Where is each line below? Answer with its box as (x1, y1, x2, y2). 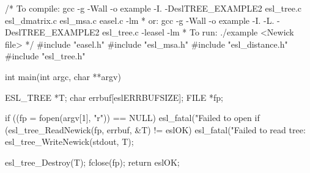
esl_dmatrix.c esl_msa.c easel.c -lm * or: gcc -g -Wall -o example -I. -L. (5, 13, 275, 26)
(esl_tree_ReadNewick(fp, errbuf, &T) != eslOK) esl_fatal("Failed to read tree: (5, 123, 306, 136)
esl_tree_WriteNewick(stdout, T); (5, 135, 134, 148)
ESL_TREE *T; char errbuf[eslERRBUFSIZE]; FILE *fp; (5, 90, 223, 103)
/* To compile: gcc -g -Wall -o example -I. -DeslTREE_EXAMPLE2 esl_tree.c (5, 2, 302, 14)
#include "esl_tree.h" (5, 50, 86, 62)
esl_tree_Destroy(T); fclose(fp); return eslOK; (5, 155, 180, 168)
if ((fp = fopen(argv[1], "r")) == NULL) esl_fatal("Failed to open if (5, 111, 260, 124)
